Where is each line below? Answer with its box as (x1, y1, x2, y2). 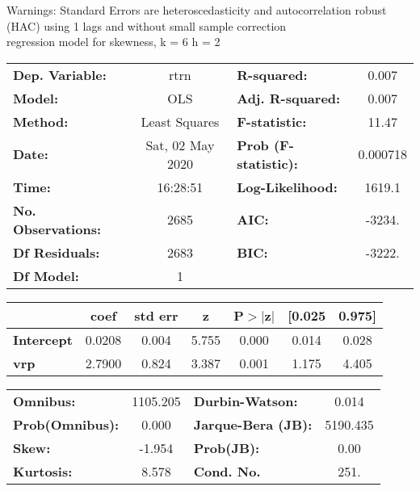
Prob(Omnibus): (13, 414, 120, 434)
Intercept (13, 329, 73, 349)
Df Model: (13, 266, 79, 285)
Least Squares (141, 111, 220, 131)
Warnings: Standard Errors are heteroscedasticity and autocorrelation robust (6, 2, 387, 18)
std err (134, 305, 178, 325)
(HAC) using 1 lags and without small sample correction (6, 17, 287, 34)
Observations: (13, 219, 102, 238)
